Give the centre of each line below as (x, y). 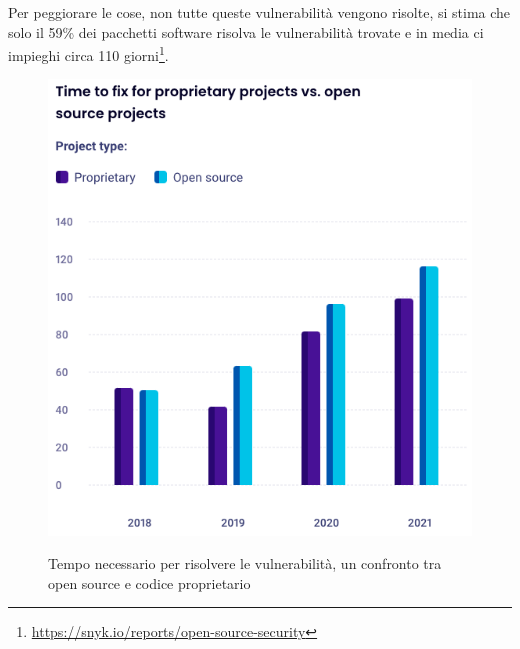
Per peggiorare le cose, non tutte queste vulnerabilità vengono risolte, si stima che (259, 12)
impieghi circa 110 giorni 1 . (88, 53)
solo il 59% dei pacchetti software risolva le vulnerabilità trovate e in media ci (246, 31)
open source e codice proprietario (149, 582)
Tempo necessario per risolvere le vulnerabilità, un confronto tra (245, 563)
